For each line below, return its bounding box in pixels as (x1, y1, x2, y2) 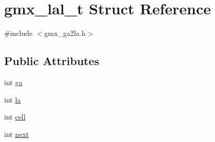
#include (4, 28, 33, 38)
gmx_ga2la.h (44, 28, 86, 38)
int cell (4, 111, 26, 122)
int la (4, 94, 21, 105)
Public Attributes (4, 53, 100, 69)
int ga (4, 76, 23, 87)
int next (4, 128, 29, 139)
